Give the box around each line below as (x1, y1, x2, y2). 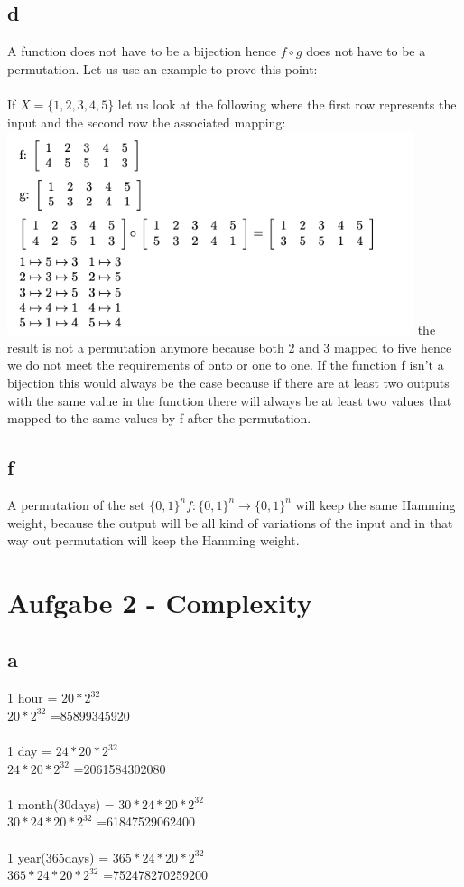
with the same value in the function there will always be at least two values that (7, 391, 452, 410)
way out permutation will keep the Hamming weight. (7, 531, 300, 550)
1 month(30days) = (7, 794, 115, 813)
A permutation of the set (7, 495, 145, 514)
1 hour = (7, 688, 58, 707)
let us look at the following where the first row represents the (117, 94, 457, 113)
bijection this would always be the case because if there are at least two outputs (7, 373, 450, 392)
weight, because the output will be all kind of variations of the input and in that (7, 513, 453, 532)
